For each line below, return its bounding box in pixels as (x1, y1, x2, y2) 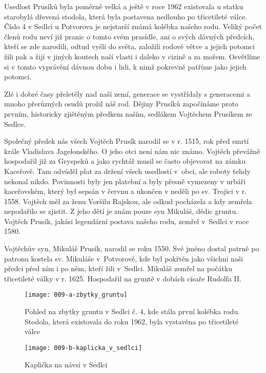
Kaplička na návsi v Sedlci (25, 359, 108, 369)
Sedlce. (4, 118, 26, 129)
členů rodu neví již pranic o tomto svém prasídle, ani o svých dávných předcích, (4, 31, 255, 41)
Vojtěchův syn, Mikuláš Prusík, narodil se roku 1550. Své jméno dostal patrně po (4, 243, 259, 254)
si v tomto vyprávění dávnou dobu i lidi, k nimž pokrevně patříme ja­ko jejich (4, 61, 247, 72)
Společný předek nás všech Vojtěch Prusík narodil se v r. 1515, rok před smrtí (4, 136, 249, 146)
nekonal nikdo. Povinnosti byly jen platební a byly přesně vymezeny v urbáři (4, 175, 246, 186)
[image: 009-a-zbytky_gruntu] (25, 291, 128, 299)
